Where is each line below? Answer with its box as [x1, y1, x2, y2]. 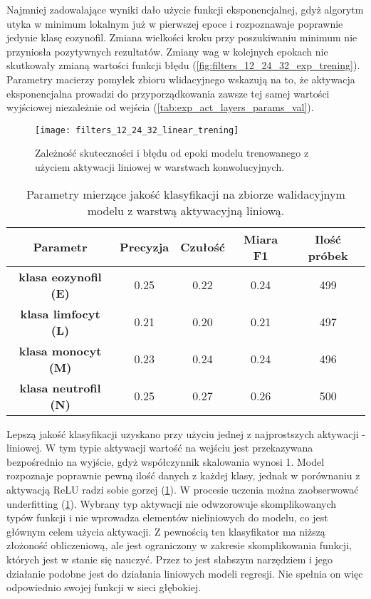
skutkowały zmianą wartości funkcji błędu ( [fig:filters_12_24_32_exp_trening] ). [6, 58, 360, 73]
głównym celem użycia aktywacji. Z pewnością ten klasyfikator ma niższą [6, 524, 325, 538]
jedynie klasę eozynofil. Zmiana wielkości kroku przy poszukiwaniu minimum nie [6, 30, 357, 45]
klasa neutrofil [19, 379, 101, 396]
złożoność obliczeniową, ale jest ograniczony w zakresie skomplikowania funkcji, [6, 538, 352, 553]
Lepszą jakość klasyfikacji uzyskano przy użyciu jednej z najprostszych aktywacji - [6, 426, 365, 441]
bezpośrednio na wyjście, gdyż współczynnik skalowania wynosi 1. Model [6, 454, 325, 469]
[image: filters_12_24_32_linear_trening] [35, 125, 239, 135]
